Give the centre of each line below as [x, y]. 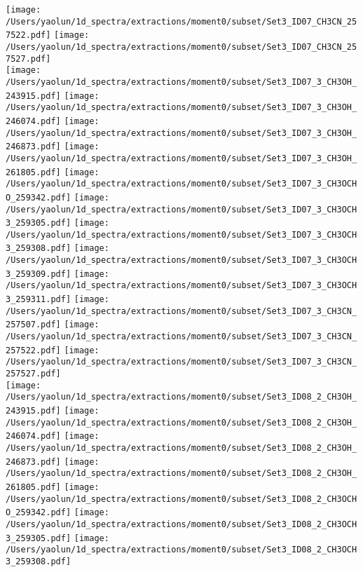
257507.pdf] [33, 325]
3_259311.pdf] [39, 300]
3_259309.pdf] [39, 274]
